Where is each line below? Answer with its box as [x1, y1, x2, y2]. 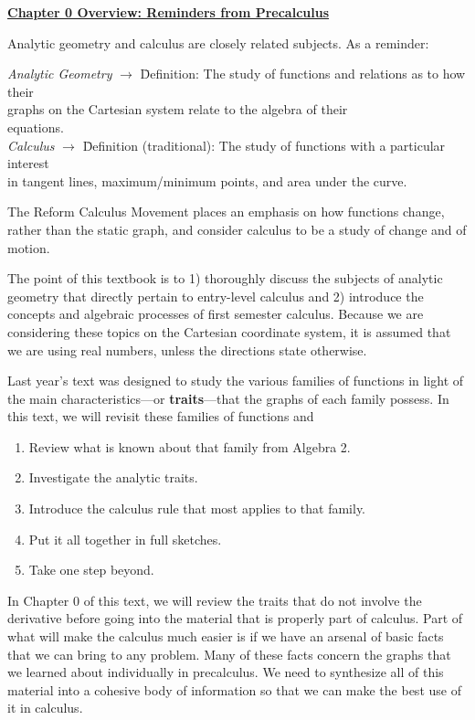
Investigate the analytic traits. [28, 468, 198, 487]
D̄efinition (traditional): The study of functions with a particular [82, 135, 446, 154]
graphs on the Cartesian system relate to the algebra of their [7, 100, 348, 119]
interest [7, 154, 49, 173]
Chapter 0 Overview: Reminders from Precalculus [7, 3, 330, 21]
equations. [7, 117, 64, 136]
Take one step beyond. [28, 560, 154, 579]
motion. [7, 238, 50, 257]
